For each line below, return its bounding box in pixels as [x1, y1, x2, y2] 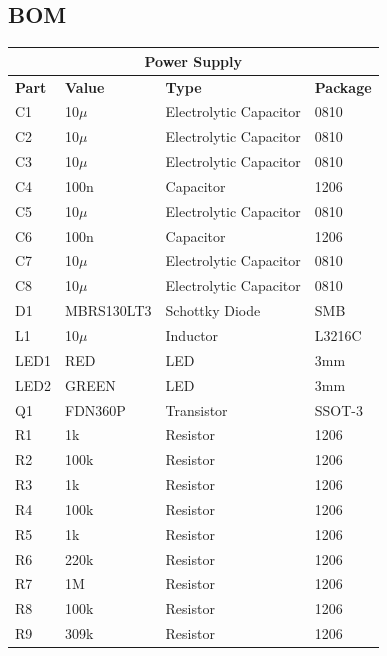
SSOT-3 [314, 399, 363, 420]
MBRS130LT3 [64, 300, 152, 321]
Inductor [165, 324, 219, 345]
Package [314, 76, 372, 97]
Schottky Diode [165, 300, 261, 321]
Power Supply [144, 50, 243, 71]
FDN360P [64, 399, 126, 420]
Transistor [165, 399, 228, 420]
